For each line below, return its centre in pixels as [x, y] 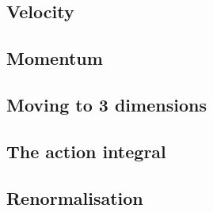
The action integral [86, 151]
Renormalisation [75, 197]
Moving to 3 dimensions [106, 104]
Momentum [55, 58]
